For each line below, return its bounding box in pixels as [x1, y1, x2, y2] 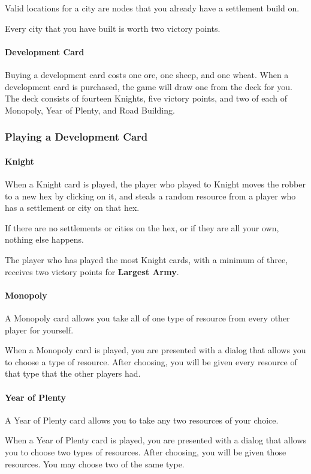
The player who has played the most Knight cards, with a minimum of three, [5, 253, 288, 266]
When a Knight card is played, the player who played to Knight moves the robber [5, 178, 306, 190]
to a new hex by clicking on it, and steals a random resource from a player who [5, 189, 296, 202]
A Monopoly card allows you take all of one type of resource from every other [5, 311, 290, 324]
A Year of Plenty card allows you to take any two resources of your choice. [5, 413, 279, 426]
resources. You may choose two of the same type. [5, 457, 185, 470]
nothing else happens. [5, 233, 84, 246]
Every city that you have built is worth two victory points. [5, 22, 221, 34]
